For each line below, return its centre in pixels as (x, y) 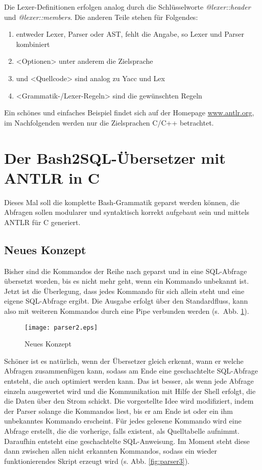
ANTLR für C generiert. (42, 222)
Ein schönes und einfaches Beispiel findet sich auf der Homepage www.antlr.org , (129, 113)
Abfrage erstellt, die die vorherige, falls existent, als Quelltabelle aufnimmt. (122, 431)
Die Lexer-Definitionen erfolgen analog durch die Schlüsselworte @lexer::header (127, 7)
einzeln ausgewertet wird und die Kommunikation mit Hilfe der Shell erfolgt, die (130, 391)
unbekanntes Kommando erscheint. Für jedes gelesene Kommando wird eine (123, 421)
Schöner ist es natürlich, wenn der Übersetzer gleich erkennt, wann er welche (124, 361)
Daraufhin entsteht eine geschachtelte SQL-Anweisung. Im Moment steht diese (127, 441)
